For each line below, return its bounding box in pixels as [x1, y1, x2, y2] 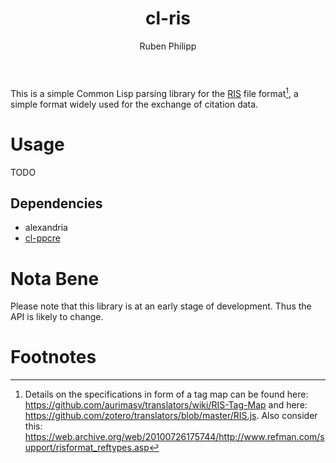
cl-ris [145, 7, 191, 30]
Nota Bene [10, 267, 100, 290]
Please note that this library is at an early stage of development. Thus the [10, 300, 312, 312]
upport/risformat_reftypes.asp [24, 442, 150, 454]
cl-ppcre [24, 232, 61, 244]
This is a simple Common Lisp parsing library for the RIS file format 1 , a [10, 85, 299, 99]
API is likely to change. [10, 311, 104, 323]
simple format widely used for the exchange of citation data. [10, 98, 259, 110]
